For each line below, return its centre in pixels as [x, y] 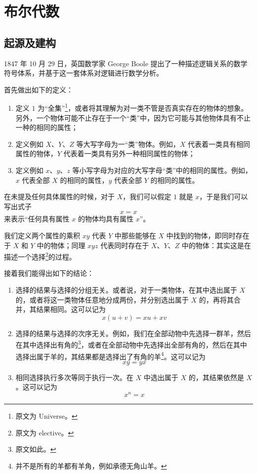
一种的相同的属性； [47, 127]
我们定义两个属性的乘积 [42, 235]
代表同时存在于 [125, 245]
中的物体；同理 [61, 245]
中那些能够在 [135, 235]
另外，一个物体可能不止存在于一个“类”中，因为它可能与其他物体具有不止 [133, 117]
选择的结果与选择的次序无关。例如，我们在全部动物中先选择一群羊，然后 [133, 333]
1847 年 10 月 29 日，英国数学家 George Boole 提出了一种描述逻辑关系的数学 [126, 63]
